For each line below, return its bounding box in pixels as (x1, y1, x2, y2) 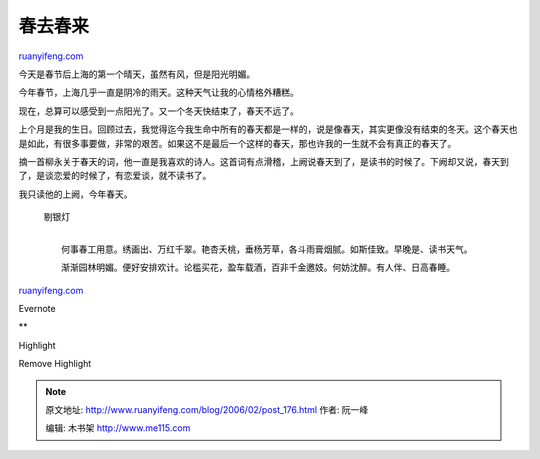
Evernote (18, 303, 56, 315)
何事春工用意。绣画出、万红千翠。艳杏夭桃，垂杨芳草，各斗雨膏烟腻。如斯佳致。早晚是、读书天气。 (60, 243, 473, 255)
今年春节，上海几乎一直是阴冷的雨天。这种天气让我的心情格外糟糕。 (18, 86, 299, 99)
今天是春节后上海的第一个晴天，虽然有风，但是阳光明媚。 (18, 68, 255, 80)
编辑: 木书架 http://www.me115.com (45, 422, 191, 434)
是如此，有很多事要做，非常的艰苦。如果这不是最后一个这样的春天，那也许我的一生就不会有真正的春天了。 (18, 137, 457, 149)
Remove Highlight (18, 358, 92, 370)
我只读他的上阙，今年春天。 (18, 188, 133, 200)
